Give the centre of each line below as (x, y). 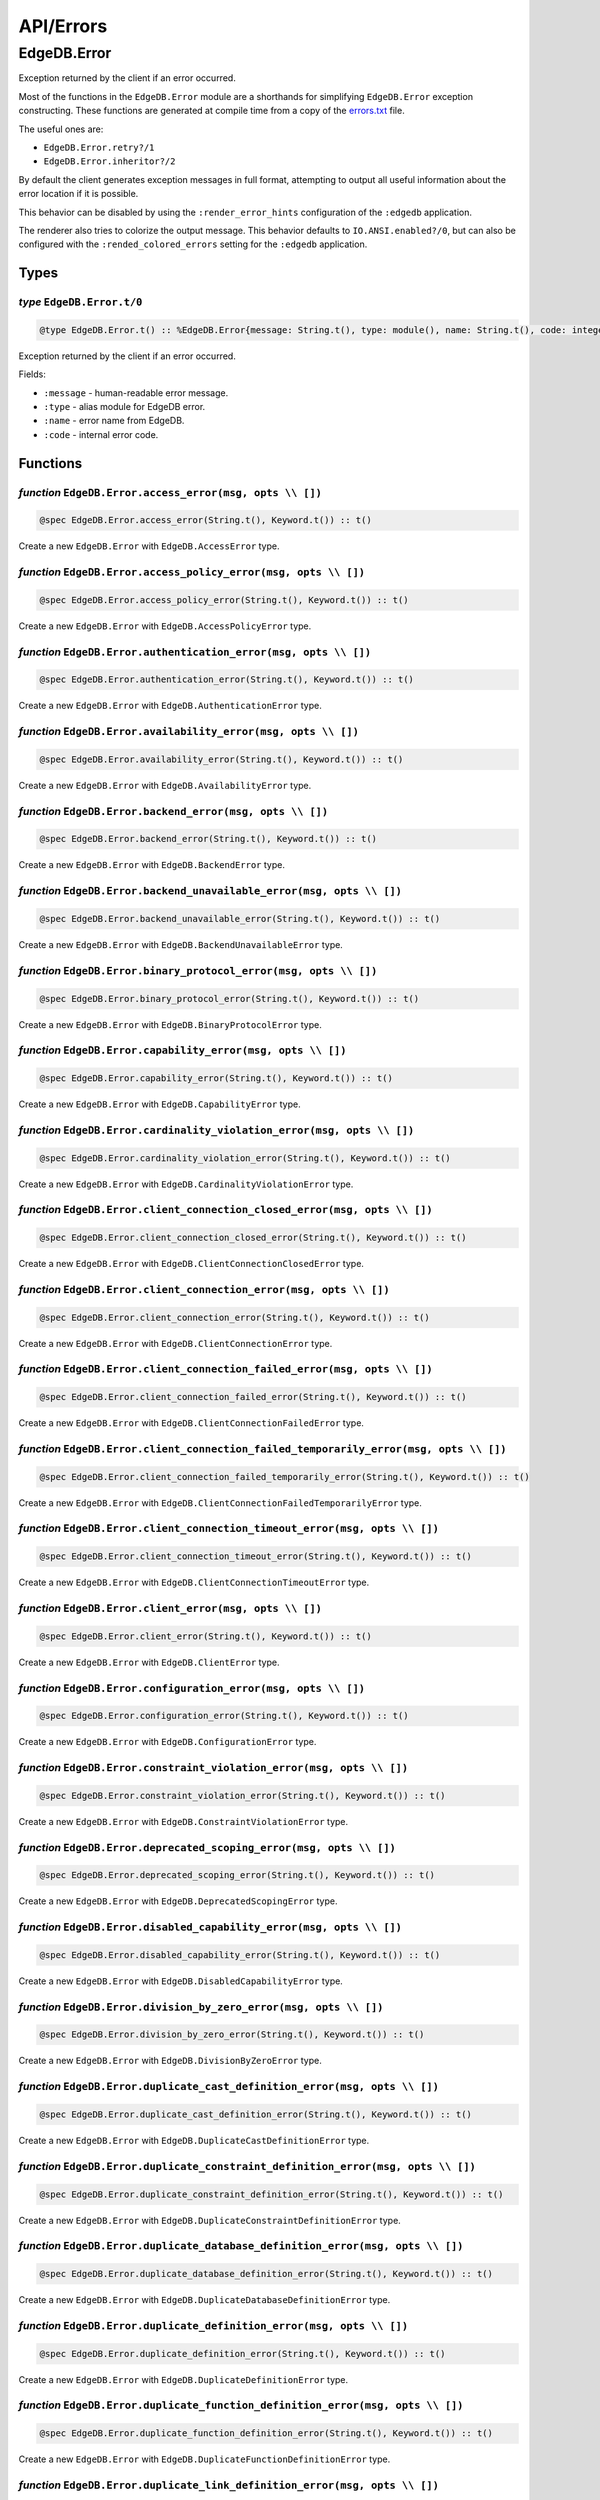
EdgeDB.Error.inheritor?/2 (109, 161)
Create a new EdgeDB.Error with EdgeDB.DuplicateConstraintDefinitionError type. (210, 2220)
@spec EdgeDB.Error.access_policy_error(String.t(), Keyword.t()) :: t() (224, 599)
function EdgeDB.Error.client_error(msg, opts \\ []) (170, 1608)
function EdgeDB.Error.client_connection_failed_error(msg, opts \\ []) (226, 1369)
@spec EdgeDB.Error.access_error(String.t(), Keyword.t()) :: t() (205, 520)
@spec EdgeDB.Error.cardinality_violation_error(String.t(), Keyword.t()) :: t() (245, 1158)
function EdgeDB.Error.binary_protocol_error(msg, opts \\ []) (198, 970)
